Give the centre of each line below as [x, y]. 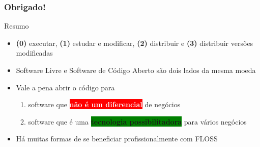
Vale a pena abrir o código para [65, 87]
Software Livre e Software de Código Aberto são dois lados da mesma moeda [136, 70]
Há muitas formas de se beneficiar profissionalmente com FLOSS [117, 139]
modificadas [34, 53]
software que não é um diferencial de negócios [104, 104]
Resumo [17, 26]
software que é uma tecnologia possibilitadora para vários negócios [137, 121]
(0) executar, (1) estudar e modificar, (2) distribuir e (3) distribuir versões [135, 43]
